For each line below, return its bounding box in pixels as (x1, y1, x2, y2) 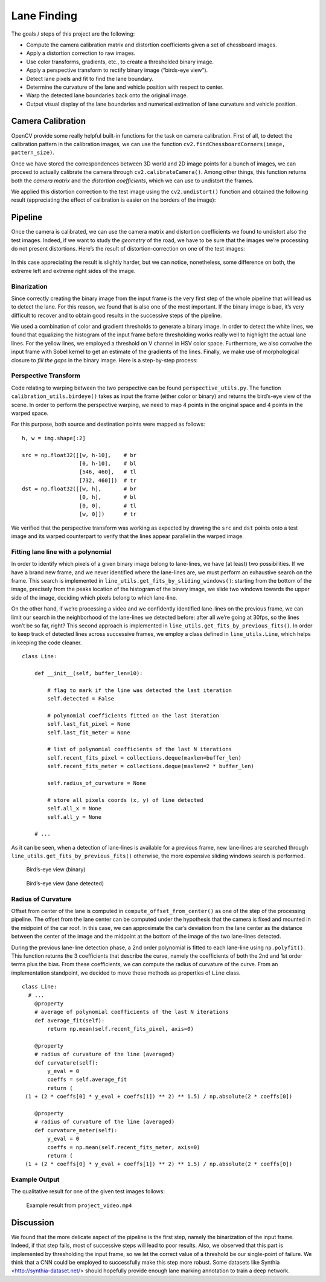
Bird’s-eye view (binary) (26, 866, 86, 873)
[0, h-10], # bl (78, 460, 137, 467)
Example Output (11, 1175, 60, 1184)
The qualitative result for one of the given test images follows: (11, 1188, 165, 1195)
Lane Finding (11, 9, 78, 22)
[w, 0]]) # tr (78, 511, 137, 518)
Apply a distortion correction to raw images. (26, 50, 136, 57)
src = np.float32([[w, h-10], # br (22, 452, 137, 458)
